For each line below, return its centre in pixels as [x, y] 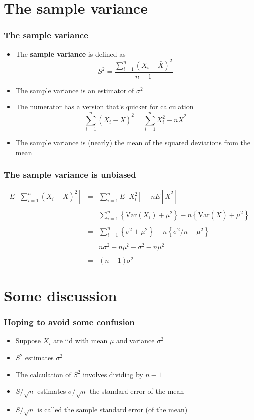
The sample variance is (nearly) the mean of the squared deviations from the [133, 143]
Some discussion [61, 295]
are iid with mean [80, 341]
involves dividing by [113, 374]
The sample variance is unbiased [70, 174]
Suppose [28, 341]
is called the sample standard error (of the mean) [113, 409]
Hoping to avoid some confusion [69, 322]
